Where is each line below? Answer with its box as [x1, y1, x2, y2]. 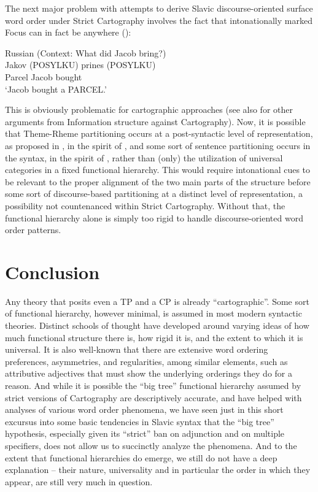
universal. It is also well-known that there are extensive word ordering [5, 343, 268, 356]
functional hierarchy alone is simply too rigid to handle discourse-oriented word [5, 211, 303, 224]
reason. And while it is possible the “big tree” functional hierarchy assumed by [5, 379, 301, 391]
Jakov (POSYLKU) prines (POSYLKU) [5, 58, 156, 71]
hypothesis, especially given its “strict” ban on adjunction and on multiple [5, 427, 285, 440]
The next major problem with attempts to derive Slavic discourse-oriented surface [5, 2, 313, 14]
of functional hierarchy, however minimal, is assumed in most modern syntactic [5, 307, 302, 320]
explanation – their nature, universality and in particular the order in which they [5, 463, 311, 476]
